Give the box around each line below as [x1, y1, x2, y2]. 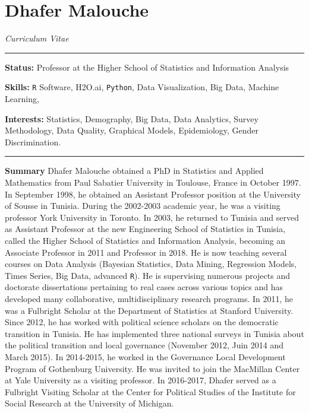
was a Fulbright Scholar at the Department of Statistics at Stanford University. [5, 304, 294, 316]
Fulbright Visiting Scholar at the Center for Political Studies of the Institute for [5, 385, 296, 398]
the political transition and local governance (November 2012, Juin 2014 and [5, 339, 284, 351]
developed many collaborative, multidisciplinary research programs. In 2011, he [5, 292, 294, 304]
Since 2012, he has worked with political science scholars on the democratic [5, 316, 279, 328]
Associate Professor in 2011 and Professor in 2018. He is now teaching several [5, 246, 287, 258]
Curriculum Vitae [5, 32, 69, 45]
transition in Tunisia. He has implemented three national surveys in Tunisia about [5, 327, 304, 339]
